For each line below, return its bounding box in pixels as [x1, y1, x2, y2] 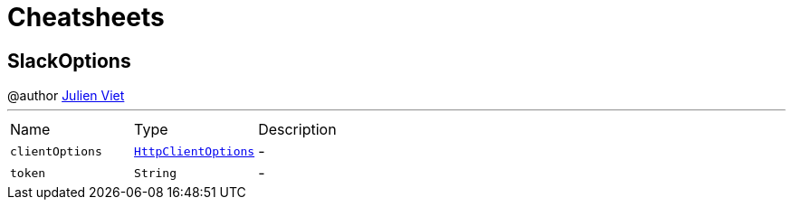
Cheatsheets [7, 2, 165, 33]
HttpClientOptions [134, 144, 255, 158]
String [134, 165, 177, 180]
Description [258, 120, 337, 139]
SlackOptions [7, 49, 131, 72]
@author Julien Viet [7, 88, 125, 104]
